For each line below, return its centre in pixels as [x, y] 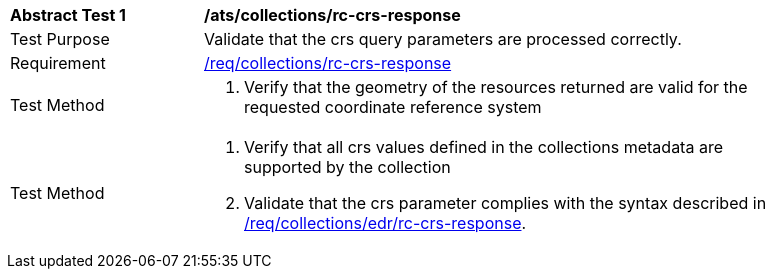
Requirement [58, 63]
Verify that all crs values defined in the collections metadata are [483, 147]
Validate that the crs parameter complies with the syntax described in [505, 203]
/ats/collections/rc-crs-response [332, 15]
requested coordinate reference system [393, 107]
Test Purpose [60, 39]
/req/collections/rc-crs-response [328, 63]
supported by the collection [347, 167]
